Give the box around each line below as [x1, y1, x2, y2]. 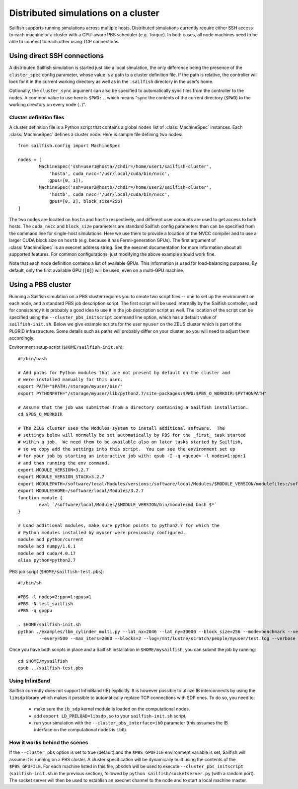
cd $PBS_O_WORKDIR [18, 411, 63, 417]
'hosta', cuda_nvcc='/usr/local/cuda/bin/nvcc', [49, 170, 170, 176]
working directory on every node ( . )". [9, 102, 86, 108]
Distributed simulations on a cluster [9, 7, 160, 18]
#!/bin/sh [18, 580, 42, 586]
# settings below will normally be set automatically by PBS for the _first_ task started [18, 432, 246, 438]
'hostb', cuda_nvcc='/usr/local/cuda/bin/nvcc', [49, 191, 170, 197]
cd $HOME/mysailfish [18, 658, 68, 664]
